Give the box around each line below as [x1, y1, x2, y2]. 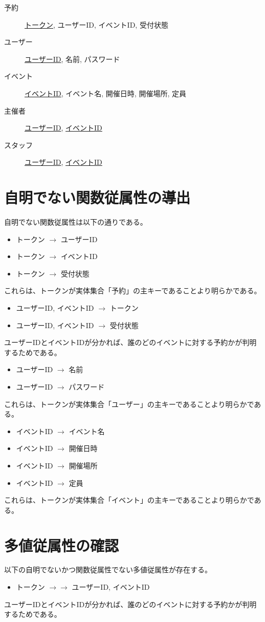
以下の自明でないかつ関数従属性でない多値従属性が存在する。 [4, 564, 212, 575]
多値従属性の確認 [4, 534, 119, 555]
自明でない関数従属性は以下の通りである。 [4, 217, 147, 227]
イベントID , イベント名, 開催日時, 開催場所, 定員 [25, 88, 186, 98]
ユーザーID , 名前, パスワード [25, 53, 120, 64]
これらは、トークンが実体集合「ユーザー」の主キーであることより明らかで [4, 398, 254, 409]
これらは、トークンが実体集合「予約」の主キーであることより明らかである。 [4, 285, 261, 296]
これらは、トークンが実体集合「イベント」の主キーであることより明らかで [4, 495, 254, 505]
